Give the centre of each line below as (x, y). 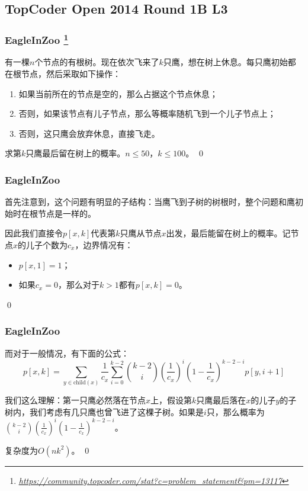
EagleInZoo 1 (37, 39)
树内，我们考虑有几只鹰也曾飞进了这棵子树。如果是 (104, 411)
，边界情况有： (104, 245)
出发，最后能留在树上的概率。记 (228, 233)
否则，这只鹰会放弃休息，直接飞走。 (89, 133)
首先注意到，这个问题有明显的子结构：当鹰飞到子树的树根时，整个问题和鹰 (150, 202)
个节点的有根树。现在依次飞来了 (97, 62)
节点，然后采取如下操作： (71, 74)
